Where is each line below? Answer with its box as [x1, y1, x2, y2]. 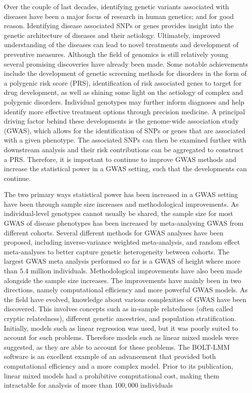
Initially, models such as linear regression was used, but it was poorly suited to [4, 322, 238, 333]
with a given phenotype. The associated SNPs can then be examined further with [4, 135, 247, 145]
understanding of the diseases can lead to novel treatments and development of [4, 39, 239, 50]
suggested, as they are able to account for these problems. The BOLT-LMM [4, 341, 230, 352]
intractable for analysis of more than [4, 380, 113, 390]
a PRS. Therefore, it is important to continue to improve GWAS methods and [4, 154, 236, 164]
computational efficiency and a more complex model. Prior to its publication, [4, 360, 234, 371]
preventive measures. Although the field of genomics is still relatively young [4, 49, 229, 59]
